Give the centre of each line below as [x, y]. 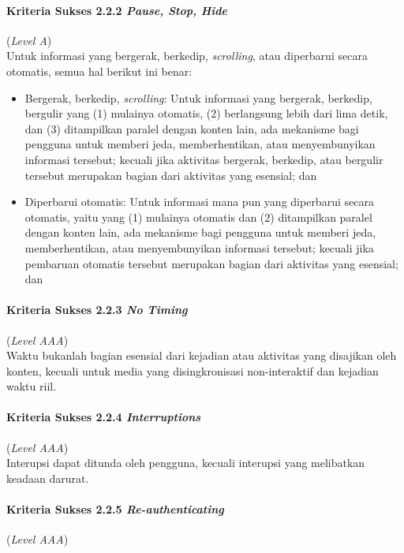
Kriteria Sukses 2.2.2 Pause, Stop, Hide [117, 10]
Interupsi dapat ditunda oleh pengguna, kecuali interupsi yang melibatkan [186, 463]
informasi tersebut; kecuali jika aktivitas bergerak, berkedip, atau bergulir [204, 159]
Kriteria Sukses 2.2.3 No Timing [97, 310]
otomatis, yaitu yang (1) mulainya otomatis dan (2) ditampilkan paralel [198, 217]
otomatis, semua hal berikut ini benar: [99, 71]
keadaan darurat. [48, 478]
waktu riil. [32, 386]
